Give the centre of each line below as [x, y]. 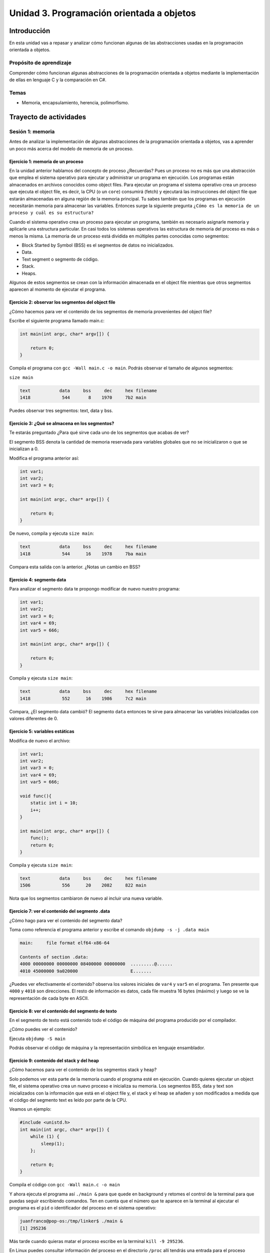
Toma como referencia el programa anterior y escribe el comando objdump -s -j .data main [109, 930]
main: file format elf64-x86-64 [65, 943]
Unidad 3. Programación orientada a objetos [102, 13]
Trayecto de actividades [48, 117]
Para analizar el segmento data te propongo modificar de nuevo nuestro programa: [94, 589]
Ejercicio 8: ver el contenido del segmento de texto [63, 1011]
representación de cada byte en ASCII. [49, 998]
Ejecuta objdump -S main [37, 1038]
